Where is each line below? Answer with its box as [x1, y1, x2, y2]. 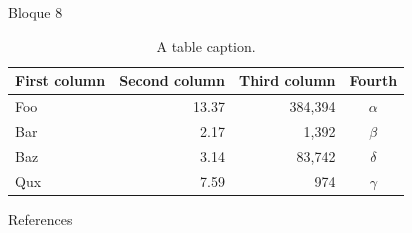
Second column [119, 70, 225, 91]
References [8, 208, 73, 229]
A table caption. [156, 35, 256, 56]
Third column [238, 70, 336, 91]
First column [15, 70, 106, 91]
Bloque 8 [8, 2, 63, 22]
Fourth [349, 70, 398, 91]
